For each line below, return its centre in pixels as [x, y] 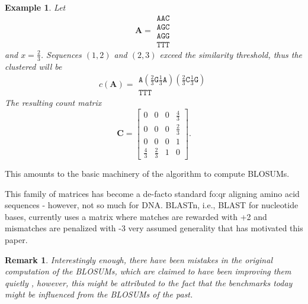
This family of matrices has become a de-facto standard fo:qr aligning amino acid [152, 193]
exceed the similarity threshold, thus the [231, 54]
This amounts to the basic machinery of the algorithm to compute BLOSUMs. [147, 173]
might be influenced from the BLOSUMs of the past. [99, 294]
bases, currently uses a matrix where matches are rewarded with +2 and [136, 216]
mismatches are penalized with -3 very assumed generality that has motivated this [154, 228]
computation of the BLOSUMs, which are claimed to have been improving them [148, 271]
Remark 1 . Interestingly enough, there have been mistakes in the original [139, 259]
